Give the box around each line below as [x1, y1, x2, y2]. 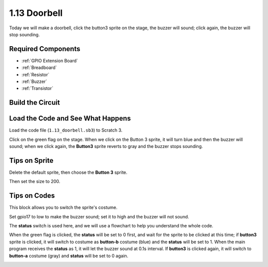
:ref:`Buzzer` [21, 78, 47, 84]
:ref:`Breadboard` [21, 65, 57, 70]
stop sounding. [9, 31, 40, 37]
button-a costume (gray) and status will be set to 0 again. [9, 253, 129, 259]
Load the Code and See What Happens [9, 114, 131, 123]
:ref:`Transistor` [21, 85, 54, 91]
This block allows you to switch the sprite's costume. [9, 204, 118, 210]
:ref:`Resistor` [21, 71, 50, 77]
